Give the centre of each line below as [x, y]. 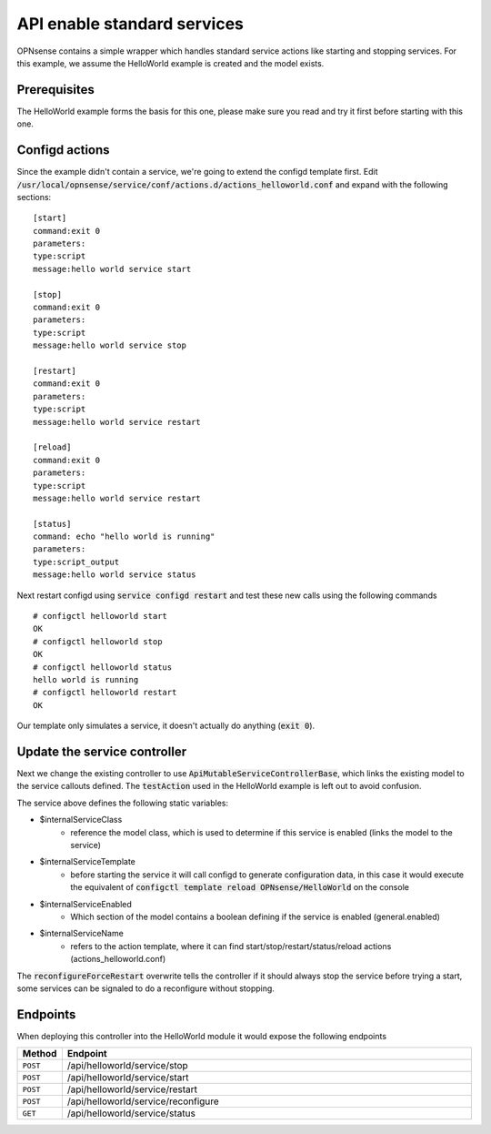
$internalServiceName [82, 934]
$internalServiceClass [81, 820]
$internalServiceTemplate [88, 862]
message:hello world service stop [110, 345]
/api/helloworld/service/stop [127, 1066]
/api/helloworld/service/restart [132, 1089]
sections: [34, 197]
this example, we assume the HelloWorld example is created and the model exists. [170, 63]
